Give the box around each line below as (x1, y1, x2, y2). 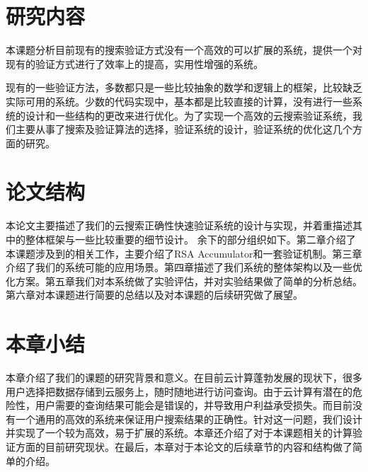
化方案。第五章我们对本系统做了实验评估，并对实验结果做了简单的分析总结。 (6, 273, 362, 288)
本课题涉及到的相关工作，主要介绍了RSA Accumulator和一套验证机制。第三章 (6, 246, 362, 260)
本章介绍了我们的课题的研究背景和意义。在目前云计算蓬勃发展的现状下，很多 (6, 370, 362, 385)
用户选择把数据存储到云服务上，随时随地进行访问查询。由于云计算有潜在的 (6, 384, 352, 398)
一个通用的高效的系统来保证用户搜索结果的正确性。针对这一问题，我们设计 (15, 411, 362, 426)
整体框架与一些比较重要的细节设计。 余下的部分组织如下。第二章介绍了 (25, 232, 356, 246)
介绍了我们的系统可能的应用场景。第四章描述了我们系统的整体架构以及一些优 (6, 260, 362, 275)
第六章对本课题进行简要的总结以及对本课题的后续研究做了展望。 (6, 287, 303, 302)
